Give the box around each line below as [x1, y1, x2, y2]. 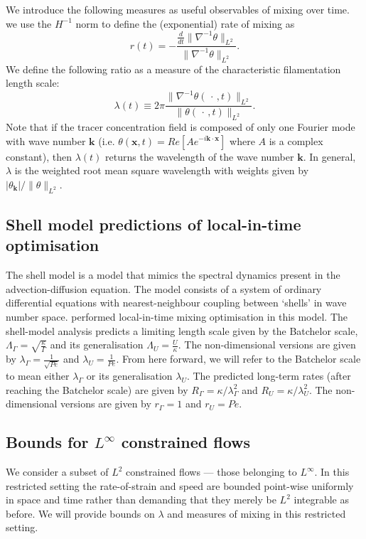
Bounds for [6, 431, 89, 453]
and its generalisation [50, 337, 144, 352]
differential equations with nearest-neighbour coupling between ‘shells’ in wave [6, 295, 347, 310]
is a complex [269, 133, 323, 148]
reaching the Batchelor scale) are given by [6, 382, 188, 397]
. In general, [303, 149, 356, 164]
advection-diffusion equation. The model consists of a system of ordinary [6, 281, 322, 296]
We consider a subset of [6, 464, 109, 479]
